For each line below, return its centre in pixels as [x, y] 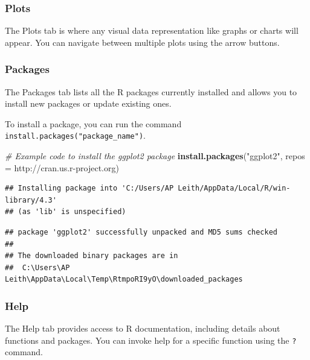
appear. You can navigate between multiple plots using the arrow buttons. [142, 42]
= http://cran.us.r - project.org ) [62, 167]
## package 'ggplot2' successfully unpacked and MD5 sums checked [141, 232]
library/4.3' [31, 200]
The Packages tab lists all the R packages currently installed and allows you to [151, 91]
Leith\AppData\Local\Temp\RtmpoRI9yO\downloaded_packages [124, 279]
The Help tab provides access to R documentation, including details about [143, 328]
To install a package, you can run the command [93, 123]
